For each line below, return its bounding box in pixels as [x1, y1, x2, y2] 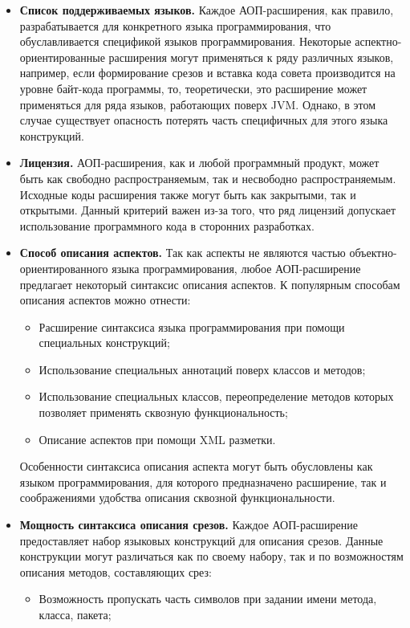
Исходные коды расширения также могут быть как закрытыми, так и [19, 186, 356, 202]
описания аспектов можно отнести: [19, 292, 191, 308]
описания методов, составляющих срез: [19, 563, 212, 580]
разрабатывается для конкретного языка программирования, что [19, 17, 331, 34]
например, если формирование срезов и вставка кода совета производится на [19, 64, 396, 81]
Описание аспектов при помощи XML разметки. [39, 430, 276, 447]
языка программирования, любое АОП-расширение [112, 259, 361, 276]
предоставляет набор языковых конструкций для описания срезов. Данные [19, 532, 384, 548]
